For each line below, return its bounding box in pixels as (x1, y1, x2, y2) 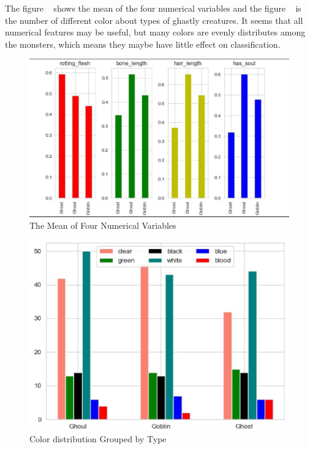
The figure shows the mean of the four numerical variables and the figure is (5, 2, 301, 14)
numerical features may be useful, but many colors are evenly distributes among (5, 26, 306, 39)
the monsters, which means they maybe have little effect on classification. (5, 37, 281, 50)
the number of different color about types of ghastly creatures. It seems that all (5, 13, 303, 26)
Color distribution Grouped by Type (29, 432, 167, 445)
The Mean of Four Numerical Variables (29, 219, 176, 232)
